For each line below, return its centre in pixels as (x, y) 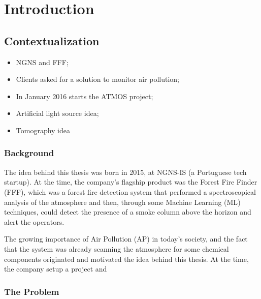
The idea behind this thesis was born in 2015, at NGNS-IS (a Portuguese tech (125, 172)
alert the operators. (34, 221)
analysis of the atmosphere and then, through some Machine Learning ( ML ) (122, 202)
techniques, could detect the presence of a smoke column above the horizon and (128, 212)
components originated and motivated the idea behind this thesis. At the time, (126, 259)
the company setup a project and (56, 269)
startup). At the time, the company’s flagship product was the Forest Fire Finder (131, 182)
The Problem (32, 291)
